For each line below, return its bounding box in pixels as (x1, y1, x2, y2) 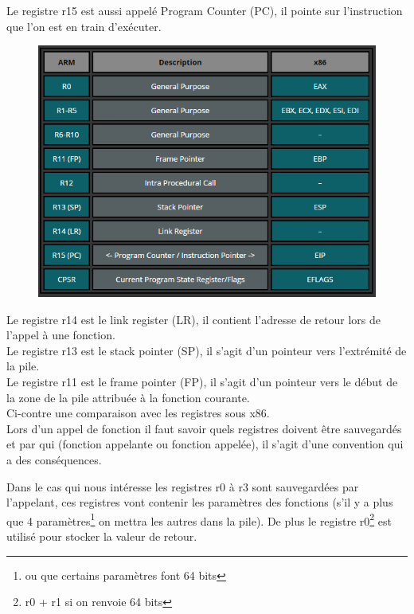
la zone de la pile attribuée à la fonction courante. (6, 389, 250, 405)
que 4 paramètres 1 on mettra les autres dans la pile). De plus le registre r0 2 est (6, 510, 392, 529)
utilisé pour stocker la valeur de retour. (6, 527, 197, 544)
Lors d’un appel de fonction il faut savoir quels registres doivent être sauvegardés (6, 420, 402, 436)
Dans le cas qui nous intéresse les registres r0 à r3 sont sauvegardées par (6, 478, 359, 495)
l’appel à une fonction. (6, 327, 115, 343)
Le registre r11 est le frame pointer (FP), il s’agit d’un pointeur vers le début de (6, 373, 398, 389)
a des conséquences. (6, 451, 102, 467)
